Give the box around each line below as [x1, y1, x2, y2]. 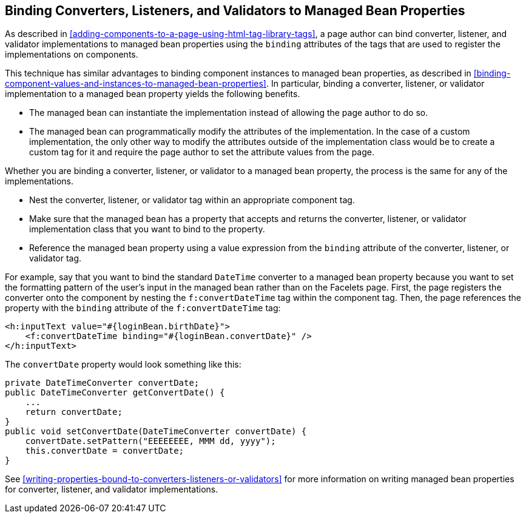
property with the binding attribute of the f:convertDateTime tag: [5, 303, 281, 314]
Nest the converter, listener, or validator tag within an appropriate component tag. [29, 195, 355, 206]
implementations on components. [5, 49, 138, 60]
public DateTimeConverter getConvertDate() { [5, 388, 225, 398]
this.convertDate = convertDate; [25, 446, 184, 456]
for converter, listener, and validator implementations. [5, 484, 218, 495]
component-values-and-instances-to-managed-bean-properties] [5, 78, 266, 89]
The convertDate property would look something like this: [5, 359, 241, 370]
